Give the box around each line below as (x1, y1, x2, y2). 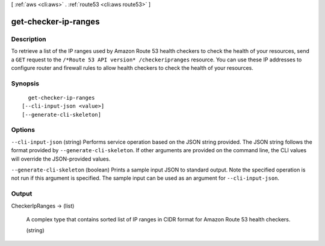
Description (11, 35, 46, 43)
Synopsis (11, 79, 39, 87)
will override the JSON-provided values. (11, 155, 111, 162)
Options (11, 126, 36, 134)
